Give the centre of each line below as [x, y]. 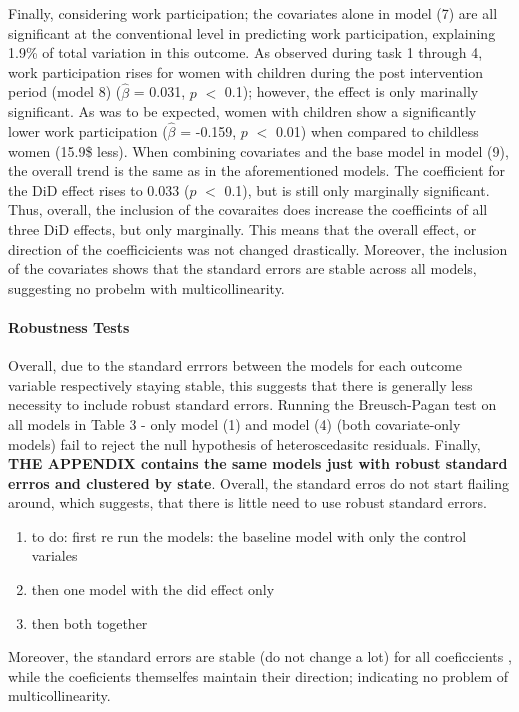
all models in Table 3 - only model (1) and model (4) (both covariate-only [234, 423]
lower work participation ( [88, 131]
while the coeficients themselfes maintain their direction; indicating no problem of [258, 675]
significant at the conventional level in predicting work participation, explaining [252, 32]
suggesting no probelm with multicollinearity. [146, 287]
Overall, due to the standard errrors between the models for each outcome [235, 365]
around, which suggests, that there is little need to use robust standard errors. [247, 502]
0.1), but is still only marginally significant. [357, 189]
